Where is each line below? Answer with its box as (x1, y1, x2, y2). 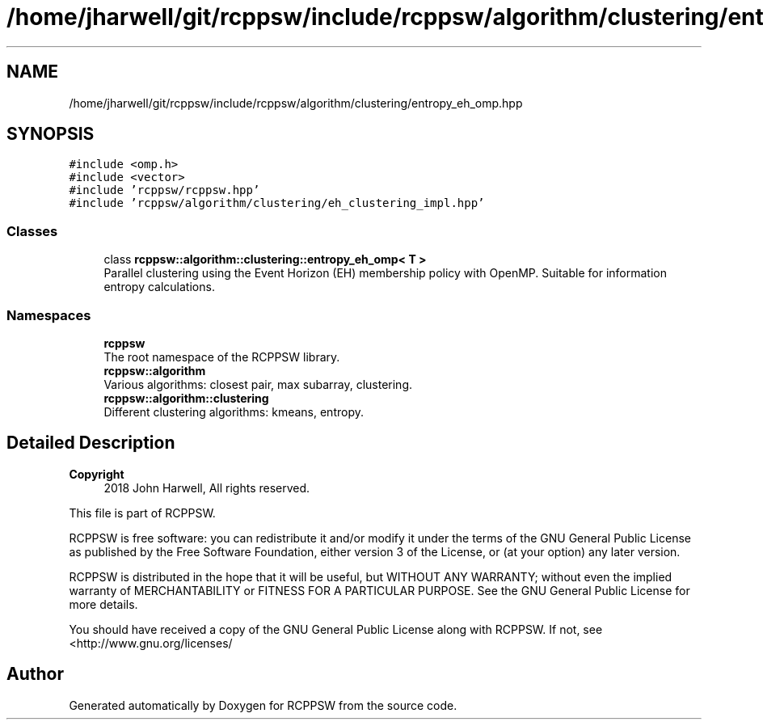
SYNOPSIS (6, 124, 95, 145)
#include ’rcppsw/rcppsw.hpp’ (69, 184, 260, 197)
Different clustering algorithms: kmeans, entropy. (103, 404, 364, 419)
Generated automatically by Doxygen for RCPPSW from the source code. (69, 698, 457, 712)
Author (6, 664, 64, 685)
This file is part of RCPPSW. (69, 505, 216, 520)
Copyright (69, 466, 124, 481)
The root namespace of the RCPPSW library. (103, 349, 340, 364)
